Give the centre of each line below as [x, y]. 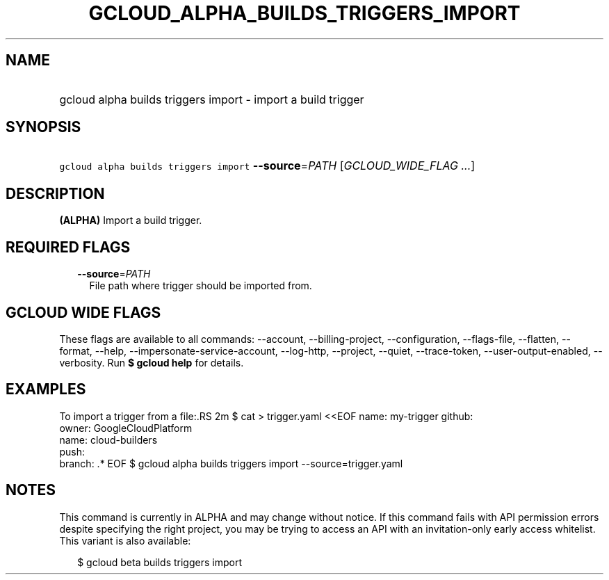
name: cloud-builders [108, 440]
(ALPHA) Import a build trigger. [131, 220]
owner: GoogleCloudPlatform [126, 428]
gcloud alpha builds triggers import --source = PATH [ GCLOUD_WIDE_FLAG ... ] [267, 166]
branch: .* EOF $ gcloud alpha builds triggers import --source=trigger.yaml [231, 463]
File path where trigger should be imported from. [201, 286]
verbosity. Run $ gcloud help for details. [152, 362]
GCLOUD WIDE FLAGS [83, 312]
